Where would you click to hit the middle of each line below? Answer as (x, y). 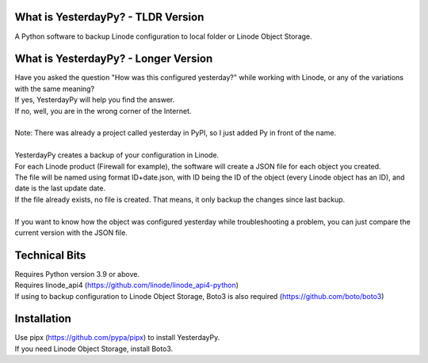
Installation (43, 319)
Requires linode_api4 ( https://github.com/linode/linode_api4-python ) (127, 285)
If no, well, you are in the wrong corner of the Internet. (103, 111)
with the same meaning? (55, 89)
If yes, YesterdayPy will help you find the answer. (95, 100)
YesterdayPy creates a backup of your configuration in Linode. (117, 155)
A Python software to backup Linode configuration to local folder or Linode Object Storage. (163, 36)
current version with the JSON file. (71, 233)
